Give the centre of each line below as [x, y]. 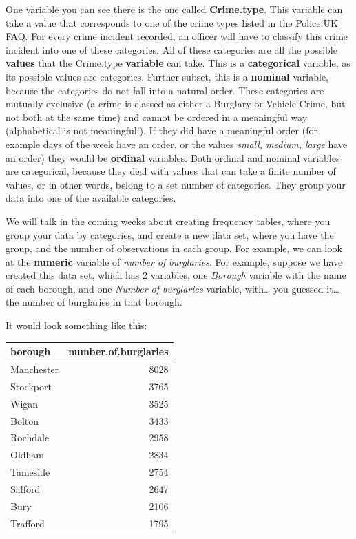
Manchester [35, 369]
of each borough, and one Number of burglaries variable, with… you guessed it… [172, 288]
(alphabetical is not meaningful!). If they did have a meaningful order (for [161, 130]
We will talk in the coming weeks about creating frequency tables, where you [168, 221]
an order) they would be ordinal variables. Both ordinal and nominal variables [173, 157]
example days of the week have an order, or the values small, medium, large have [177, 144]
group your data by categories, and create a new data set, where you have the [170, 234]
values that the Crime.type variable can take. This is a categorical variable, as [178, 63]
